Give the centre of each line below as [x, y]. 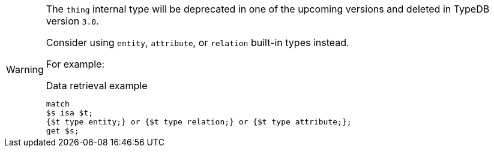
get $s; [62, 131]
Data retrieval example [97, 86]
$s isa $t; [70, 113]
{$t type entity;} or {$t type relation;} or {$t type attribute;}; [199, 122]
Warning [25, 69]
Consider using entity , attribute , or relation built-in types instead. [197, 42]
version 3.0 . [72, 21]
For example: [75, 64]
